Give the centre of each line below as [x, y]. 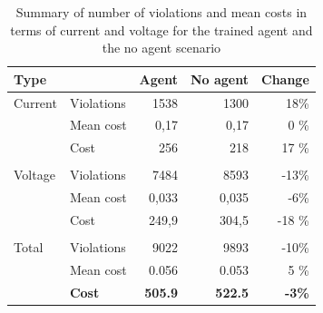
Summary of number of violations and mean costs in [161, 12]
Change [285, 78]
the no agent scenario [161, 48]
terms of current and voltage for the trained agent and [161, 29]
